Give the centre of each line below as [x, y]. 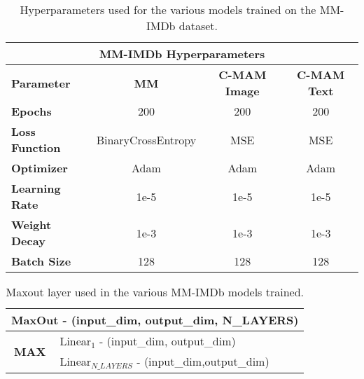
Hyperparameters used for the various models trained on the [168, 9]
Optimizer [40, 168]
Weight [31, 225]
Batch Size [41, 261]
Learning [36, 188]
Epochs [31, 111]
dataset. [198, 26]
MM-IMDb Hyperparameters [182, 54]
